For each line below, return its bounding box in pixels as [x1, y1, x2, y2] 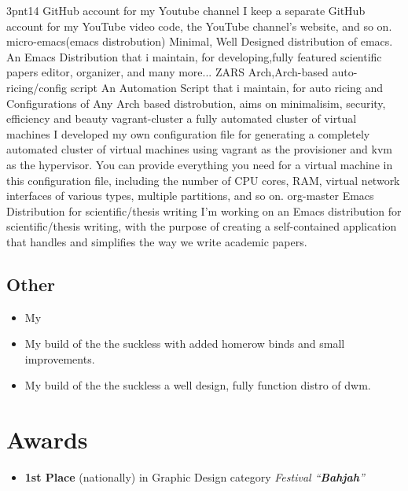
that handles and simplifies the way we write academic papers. [6, 233, 307, 249]
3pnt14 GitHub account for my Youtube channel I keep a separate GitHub [6, 2, 366, 18]
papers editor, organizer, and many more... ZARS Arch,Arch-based [6, 64, 329, 80]
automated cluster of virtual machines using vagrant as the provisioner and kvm [6, 141, 392, 157]
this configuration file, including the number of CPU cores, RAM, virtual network [6, 172, 400, 188]
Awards [6, 423, 88, 456]
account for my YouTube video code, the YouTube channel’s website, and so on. [6, 17, 392, 34]
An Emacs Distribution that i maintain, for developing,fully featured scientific [6, 48, 382, 65]
